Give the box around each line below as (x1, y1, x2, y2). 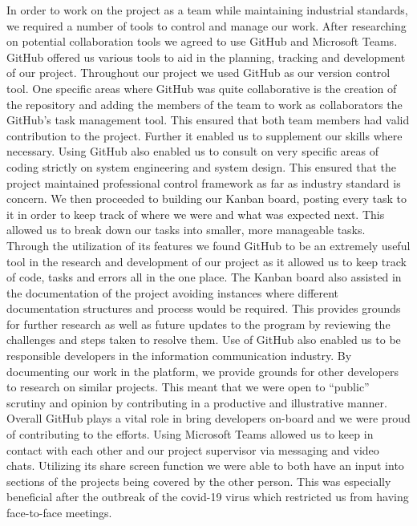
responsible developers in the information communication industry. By (6, 347, 352, 364)
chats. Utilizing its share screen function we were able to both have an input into (6, 457, 404, 474)
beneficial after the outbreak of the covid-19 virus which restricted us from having (6, 488, 409, 505)
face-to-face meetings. (6, 504, 112, 520)
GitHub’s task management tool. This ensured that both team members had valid (6, 111, 410, 128)
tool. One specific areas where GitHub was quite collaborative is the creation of (6, 79, 397, 96)
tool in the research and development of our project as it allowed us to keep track (6, 253, 407, 269)
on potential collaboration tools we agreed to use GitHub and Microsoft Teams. (6, 33, 398, 50)
